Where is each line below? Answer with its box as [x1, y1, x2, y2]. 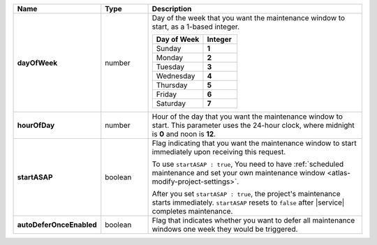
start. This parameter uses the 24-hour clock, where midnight [151, 121, 355, 130]
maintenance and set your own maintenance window [151, 168, 326, 177]
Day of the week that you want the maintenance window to [151, 13, 346, 22]
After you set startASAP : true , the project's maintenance [151, 189, 341, 198]
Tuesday [156, 62, 185, 71]
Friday [156, 89, 177, 99]
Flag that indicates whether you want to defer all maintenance [151, 216, 355, 225]
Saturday [156, 98, 186, 108]
